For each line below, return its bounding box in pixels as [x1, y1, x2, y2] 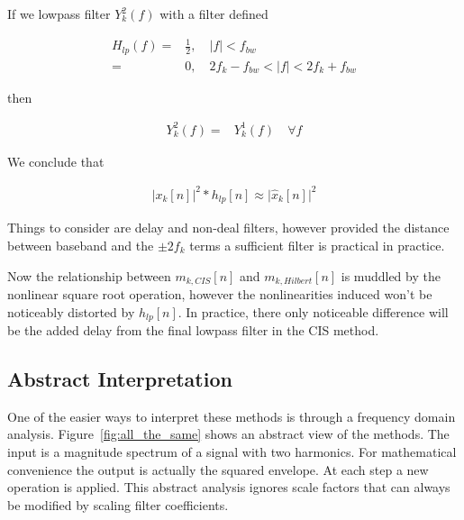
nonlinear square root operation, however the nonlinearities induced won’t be [7, 284, 432, 303]
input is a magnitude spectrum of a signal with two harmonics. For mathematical [7, 442, 457, 461]
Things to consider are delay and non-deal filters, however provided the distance [7, 218, 450, 237]
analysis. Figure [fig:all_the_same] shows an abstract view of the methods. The [7, 424, 450, 443]
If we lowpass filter [7, 5, 111, 23]
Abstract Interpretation [7, 365, 232, 392]
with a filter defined [159, 5, 268, 23]
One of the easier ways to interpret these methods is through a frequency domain [7, 406, 456, 425]
